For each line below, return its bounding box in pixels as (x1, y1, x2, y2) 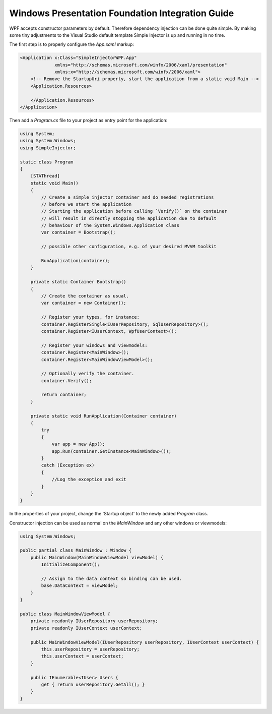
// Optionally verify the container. (41, 371, 134, 377)
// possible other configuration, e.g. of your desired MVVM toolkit (41, 244, 217, 250)
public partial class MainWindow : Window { (20, 548, 132, 553)
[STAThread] (30, 173, 60, 179)
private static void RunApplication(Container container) (30, 413, 177, 419)
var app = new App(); (51, 441, 105, 447)
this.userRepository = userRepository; (41, 646, 140, 652)
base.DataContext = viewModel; (41, 583, 118, 588)
